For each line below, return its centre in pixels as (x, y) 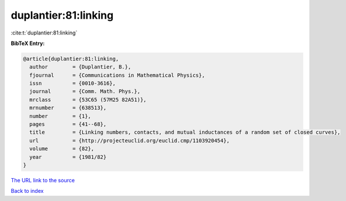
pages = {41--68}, (68, 124)
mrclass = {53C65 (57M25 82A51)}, (88, 100)
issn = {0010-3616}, (73, 84)
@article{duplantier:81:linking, (71, 59)
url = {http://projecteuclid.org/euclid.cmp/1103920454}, (130, 141)
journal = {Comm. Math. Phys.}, (85, 91)
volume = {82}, (62, 149)
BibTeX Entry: (28, 43)
